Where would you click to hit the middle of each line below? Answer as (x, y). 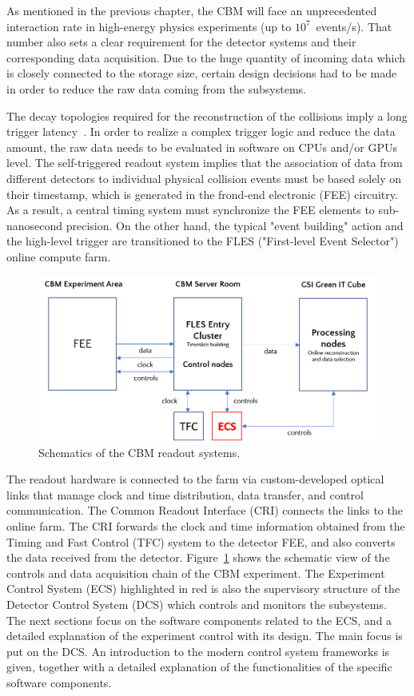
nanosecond (35, 225)
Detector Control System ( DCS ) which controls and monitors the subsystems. (197, 605)
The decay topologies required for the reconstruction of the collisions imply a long (207, 115)
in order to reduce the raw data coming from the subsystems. (156, 88)
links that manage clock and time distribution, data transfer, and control (185, 494)
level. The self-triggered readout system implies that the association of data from (205, 163)
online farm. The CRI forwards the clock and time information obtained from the (206, 526)
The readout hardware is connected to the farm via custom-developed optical (195, 479)
